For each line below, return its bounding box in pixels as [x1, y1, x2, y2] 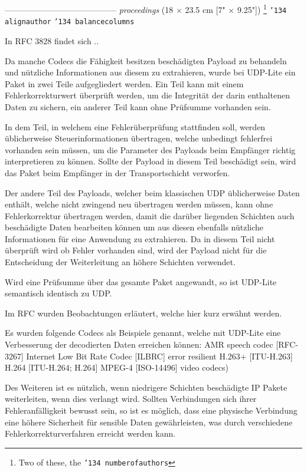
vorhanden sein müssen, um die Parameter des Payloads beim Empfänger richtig [5, 143, 296, 156]
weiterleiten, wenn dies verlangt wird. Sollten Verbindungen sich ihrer [5, 392, 257, 405]
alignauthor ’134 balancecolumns [5, 18, 135, 27]
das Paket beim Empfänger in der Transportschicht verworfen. [5, 166, 230, 179]
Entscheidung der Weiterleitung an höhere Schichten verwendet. [5, 256, 236, 268]
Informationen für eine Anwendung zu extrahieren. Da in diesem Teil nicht [5, 232, 275, 245]
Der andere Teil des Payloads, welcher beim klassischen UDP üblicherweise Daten [5, 186, 300, 199]
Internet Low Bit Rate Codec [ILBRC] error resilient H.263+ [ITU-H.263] [26, 349, 293, 362]
